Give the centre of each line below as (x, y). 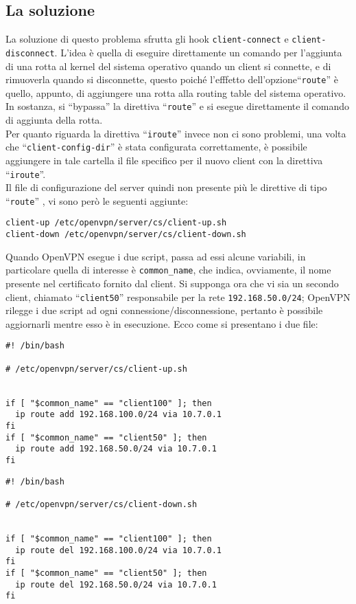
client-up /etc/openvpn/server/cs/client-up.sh (116, 223)
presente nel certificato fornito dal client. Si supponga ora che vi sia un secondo (172, 283)
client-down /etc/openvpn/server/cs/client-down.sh (126, 235)
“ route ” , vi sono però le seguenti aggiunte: (97, 200)
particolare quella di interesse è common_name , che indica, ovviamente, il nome (168, 270)
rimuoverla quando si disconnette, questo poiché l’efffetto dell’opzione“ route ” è (172, 79)
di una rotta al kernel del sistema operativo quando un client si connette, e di (168, 66)
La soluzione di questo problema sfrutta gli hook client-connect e (147, 39)
